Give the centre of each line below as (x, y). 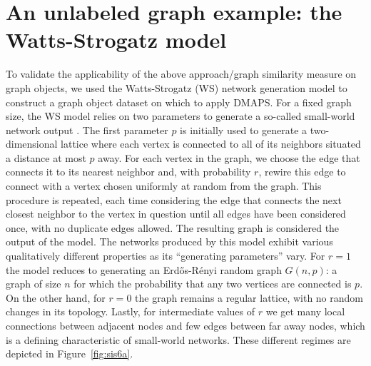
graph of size (34, 284)
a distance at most (46, 157)
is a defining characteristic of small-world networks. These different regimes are (178, 339)
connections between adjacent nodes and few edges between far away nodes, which (185, 325)
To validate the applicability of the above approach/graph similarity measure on (181, 74)
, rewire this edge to (302, 172)
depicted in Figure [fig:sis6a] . (70, 354)
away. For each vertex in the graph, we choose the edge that (229, 157)
